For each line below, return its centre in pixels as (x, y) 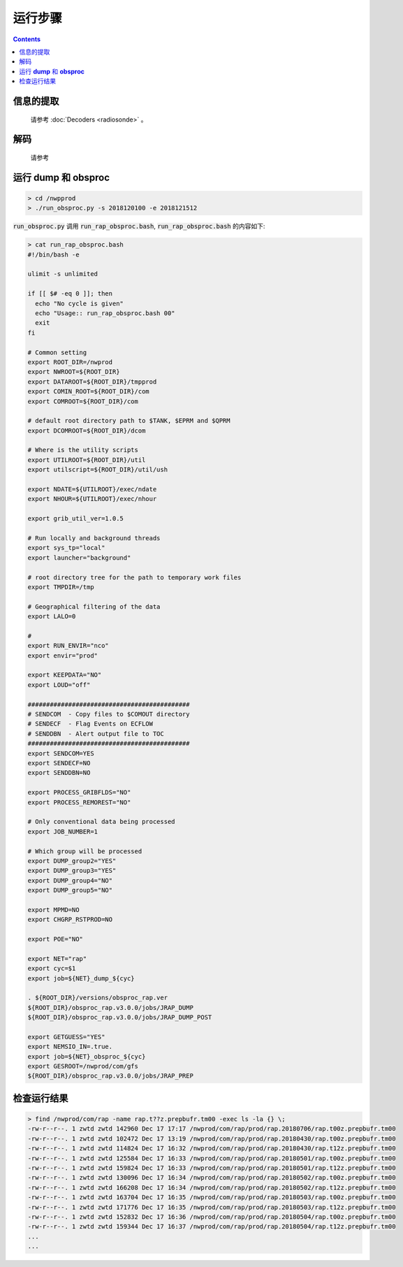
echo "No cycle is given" (79, 303)
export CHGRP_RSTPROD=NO (70, 920)
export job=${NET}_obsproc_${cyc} (87, 1056)
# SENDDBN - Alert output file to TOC (96, 733)
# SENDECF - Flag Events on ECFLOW (90, 724)
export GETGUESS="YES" (66, 1037)
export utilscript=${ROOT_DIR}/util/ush (97, 470)
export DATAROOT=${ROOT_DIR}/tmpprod (92, 382)
